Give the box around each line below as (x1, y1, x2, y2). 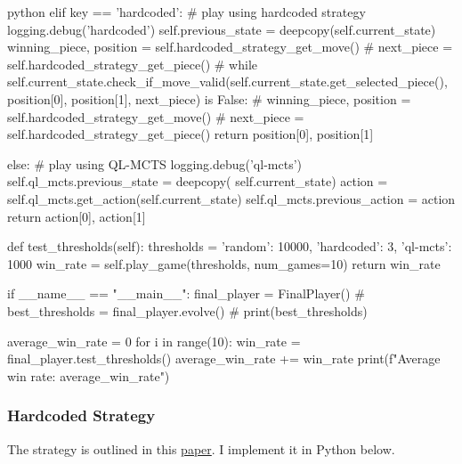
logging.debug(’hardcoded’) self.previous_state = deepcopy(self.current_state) (7, 20, 436, 38)
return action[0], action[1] (7, 207, 146, 225)
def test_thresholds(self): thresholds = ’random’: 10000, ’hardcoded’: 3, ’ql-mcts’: (7, 237, 452, 256)
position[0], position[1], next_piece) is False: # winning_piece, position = (7, 89, 411, 108)
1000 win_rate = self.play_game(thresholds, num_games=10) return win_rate (7, 254, 441, 273)
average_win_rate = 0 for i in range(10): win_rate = (7, 331, 301, 350)
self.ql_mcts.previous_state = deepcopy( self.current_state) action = (7, 172, 388, 191)
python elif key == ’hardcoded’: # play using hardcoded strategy (7, 3, 366, 20)
